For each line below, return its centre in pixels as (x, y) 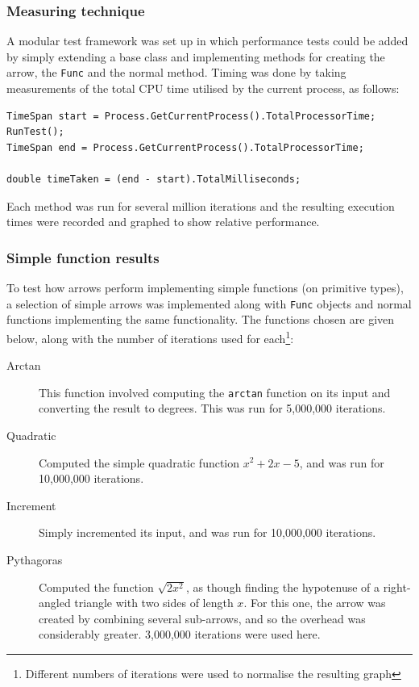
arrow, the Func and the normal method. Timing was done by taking (176, 72)
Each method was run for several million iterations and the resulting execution (201, 205)
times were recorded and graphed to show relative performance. (163, 222)
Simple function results (83, 257)
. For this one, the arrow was (315, 603)
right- (397, 586)
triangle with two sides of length (154, 603)
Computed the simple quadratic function (139, 462)
